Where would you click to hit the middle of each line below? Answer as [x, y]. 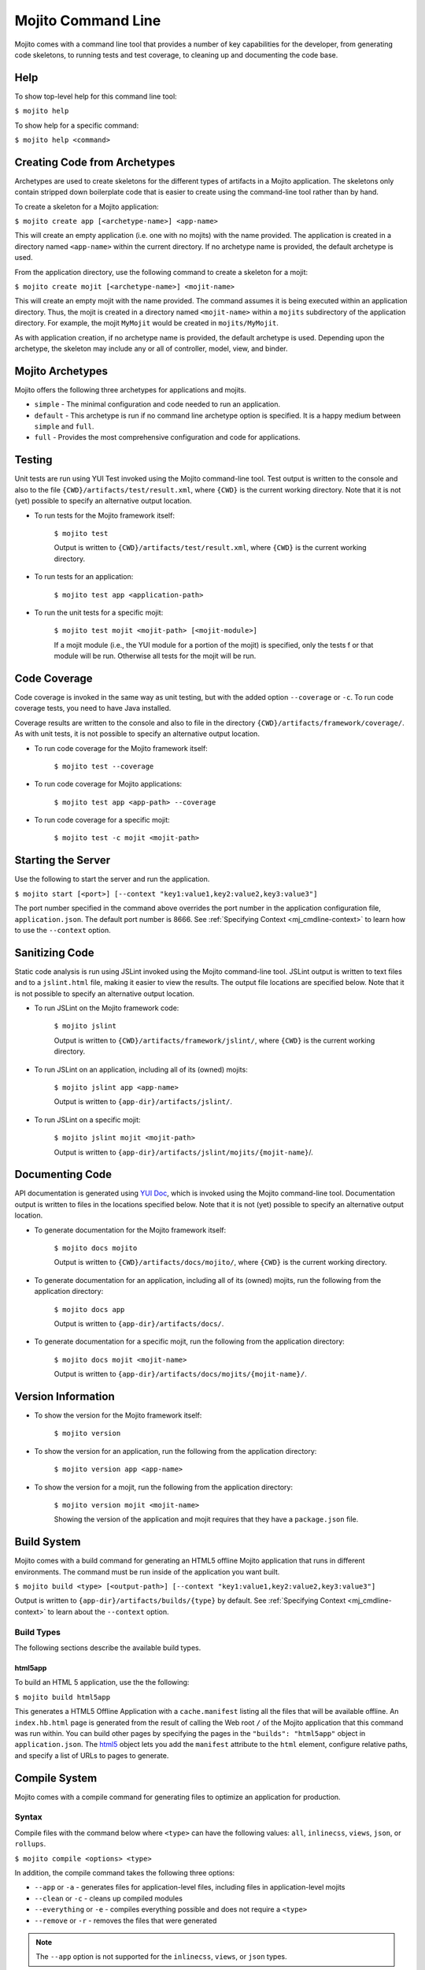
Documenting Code [63, 1175]
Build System [48, 1542]
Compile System [56, 1778]
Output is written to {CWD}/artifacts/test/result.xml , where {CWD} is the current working [210, 548]
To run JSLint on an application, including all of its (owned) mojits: [141, 1069]
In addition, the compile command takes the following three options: [125, 1872]
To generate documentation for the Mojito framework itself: [130, 1230]
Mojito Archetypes [61, 371]
